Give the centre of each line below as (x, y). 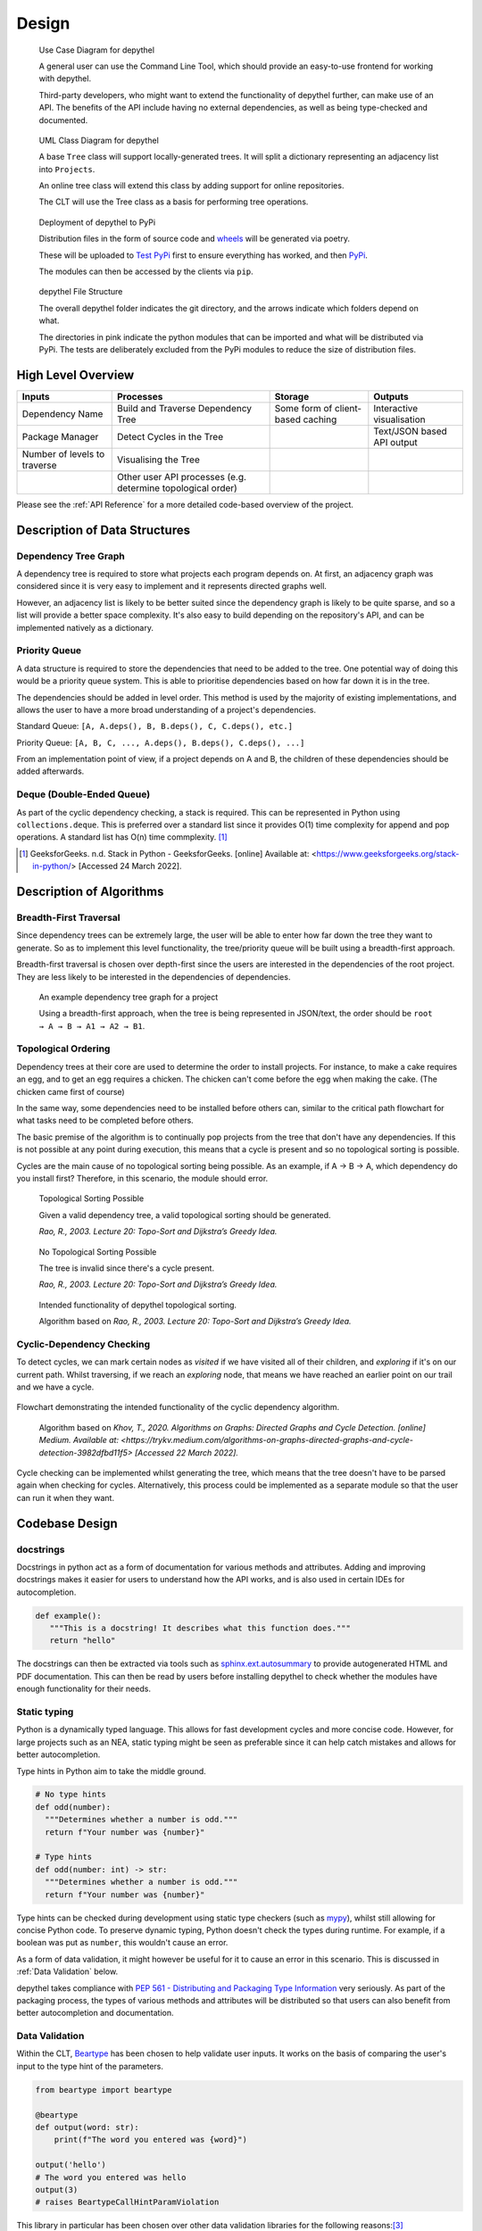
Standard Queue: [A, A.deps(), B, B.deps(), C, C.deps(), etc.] (155, 726)
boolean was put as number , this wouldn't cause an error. (122, 1943)
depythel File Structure (81, 292)
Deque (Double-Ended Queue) (83, 794)
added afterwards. (50, 771)
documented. (63, 120)
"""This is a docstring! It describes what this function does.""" (200, 1628)
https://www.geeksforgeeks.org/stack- (388, 853)
